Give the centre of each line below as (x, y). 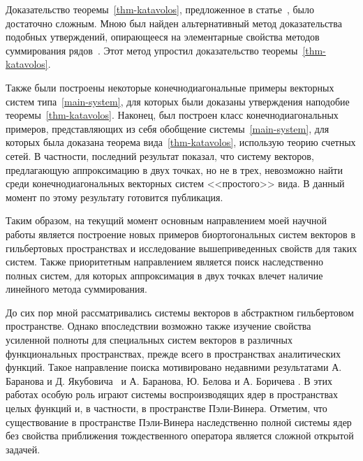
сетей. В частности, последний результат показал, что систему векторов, (160, 155)
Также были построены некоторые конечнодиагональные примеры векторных (170, 87)
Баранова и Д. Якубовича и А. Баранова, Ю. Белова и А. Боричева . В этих (169, 380)
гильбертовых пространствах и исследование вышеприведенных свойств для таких (181, 248)
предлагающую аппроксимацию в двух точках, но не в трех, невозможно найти (174, 169)
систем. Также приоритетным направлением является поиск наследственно (165, 262)
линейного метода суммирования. (76, 289)
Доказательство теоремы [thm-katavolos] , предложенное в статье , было (160, 9)
